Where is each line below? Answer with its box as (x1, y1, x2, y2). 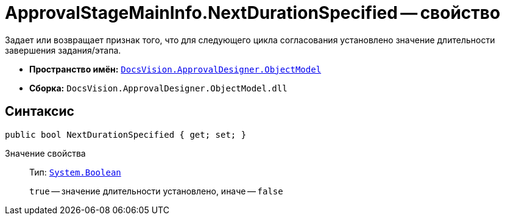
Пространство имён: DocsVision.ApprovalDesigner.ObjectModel (29, 63, 322, 74)
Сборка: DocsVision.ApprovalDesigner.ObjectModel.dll (29, 82, 288, 93)
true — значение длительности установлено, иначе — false (29, 185, 283, 196)
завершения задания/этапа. (5, 44, 121, 55)
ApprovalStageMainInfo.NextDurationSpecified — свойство (5, 2, 501, 23)
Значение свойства (5, 147, 86, 158)
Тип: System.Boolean (29, 166, 121, 177)
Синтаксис (5, 104, 74, 119)
